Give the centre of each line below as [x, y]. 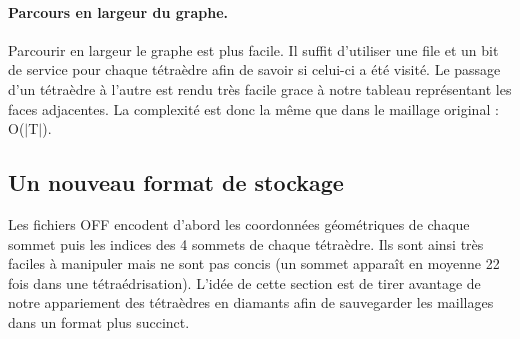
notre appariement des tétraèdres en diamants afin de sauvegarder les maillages [251, 302]
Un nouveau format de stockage [176, 182]
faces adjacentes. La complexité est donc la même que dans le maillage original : [253, 108]
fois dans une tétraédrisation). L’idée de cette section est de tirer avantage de [244, 282]
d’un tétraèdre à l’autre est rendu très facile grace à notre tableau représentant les [260, 88]
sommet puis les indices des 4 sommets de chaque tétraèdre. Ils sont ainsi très [246, 243]
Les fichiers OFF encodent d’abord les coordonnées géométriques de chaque [239, 223]
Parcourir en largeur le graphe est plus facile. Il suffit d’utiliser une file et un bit [253, 49]
